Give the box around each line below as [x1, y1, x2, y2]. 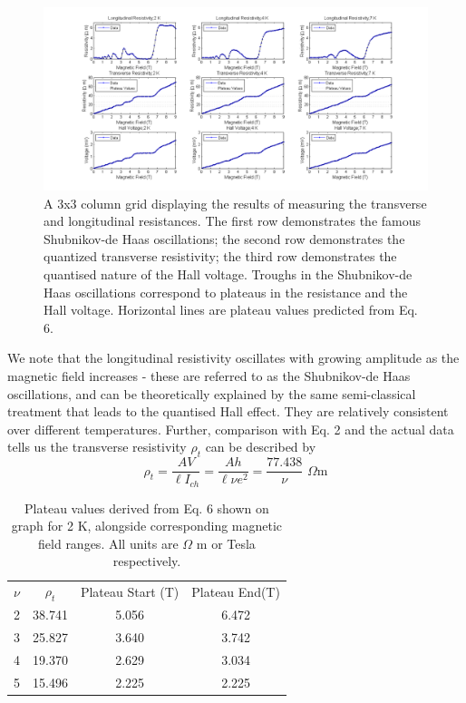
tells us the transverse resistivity [7, 437, 187, 456]
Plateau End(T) [191, 581, 280, 600]
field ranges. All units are [38, 533, 179, 552]
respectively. [112, 552, 181, 571]
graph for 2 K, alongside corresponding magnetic [11, 516, 283, 535]
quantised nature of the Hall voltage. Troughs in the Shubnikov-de [44, 265, 413, 284]
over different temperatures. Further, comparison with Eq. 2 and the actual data [7, 419, 454, 438]
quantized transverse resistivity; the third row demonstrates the [44, 247, 397, 266]
